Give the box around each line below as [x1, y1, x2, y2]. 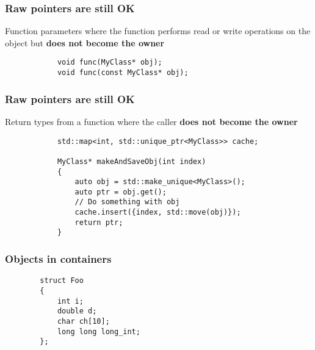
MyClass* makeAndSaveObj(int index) [57, 157, 206, 166]
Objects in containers [5, 251, 112, 266]
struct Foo [40, 276, 84, 285]
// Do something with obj [74, 198, 180, 207]
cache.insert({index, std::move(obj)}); [74, 208, 241, 217]
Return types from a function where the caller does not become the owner [5, 115, 298, 127]
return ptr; [74, 218, 123, 227]
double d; [57, 307, 97, 316]
